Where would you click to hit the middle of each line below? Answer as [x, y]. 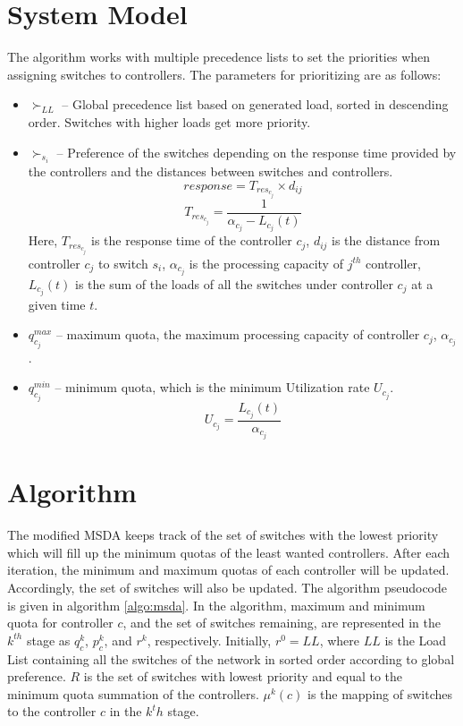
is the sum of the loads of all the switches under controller [234, 283]
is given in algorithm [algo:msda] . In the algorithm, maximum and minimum [216, 605]
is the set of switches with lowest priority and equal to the [243, 676]
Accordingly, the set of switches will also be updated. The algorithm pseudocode [227, 587]
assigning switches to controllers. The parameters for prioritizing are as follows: [224, 74]
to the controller [52, 711]
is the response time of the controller [192, 240]
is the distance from [386, 240]
